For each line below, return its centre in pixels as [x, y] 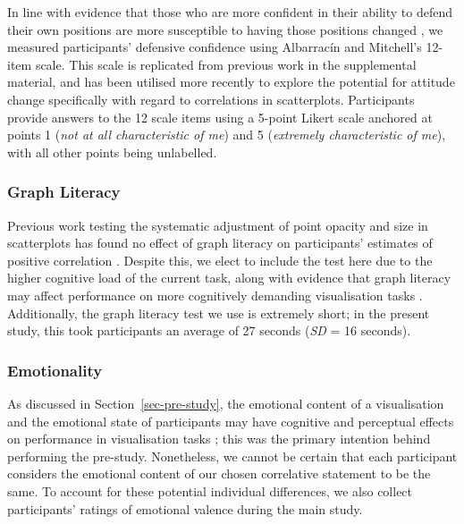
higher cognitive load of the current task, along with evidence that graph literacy [229, 278]
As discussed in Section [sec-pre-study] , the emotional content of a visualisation [226, 403]
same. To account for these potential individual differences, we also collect [210, 490]
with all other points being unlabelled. [112, 152]
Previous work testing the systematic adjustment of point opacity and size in [218, 225]
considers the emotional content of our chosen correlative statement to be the [219, 473]
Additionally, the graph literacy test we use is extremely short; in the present [219, 313]
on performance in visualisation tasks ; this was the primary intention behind [219, 439]
